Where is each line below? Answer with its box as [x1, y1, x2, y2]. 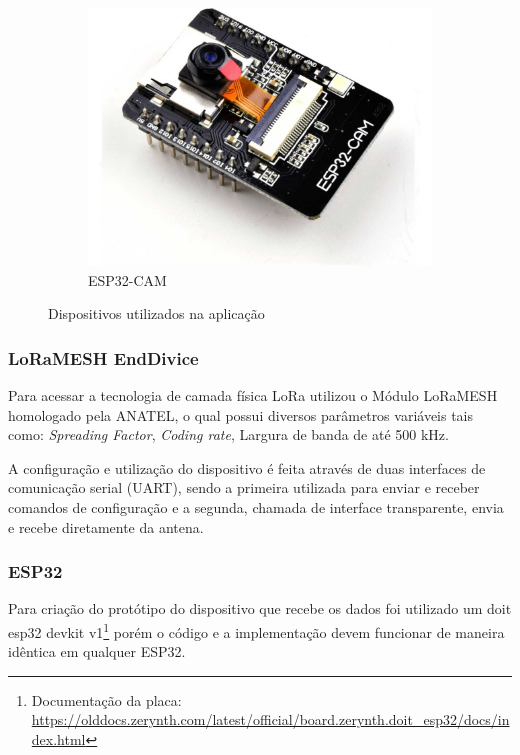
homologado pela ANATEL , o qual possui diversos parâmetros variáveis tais [8, 404, 474, 425]
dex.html [31, 729, 86, 749]
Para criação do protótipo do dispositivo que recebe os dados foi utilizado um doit [8, 598, 512, 619]
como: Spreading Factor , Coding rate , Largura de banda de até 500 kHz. [8, 424, 449, 445]
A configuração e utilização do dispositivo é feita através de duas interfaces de [8, 457, 486, 478]
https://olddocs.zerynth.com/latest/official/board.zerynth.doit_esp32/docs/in [31, 709, 510, 730]
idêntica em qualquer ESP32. [8, 641, 186, 662]
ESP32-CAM [88, 269, 167, 290]
